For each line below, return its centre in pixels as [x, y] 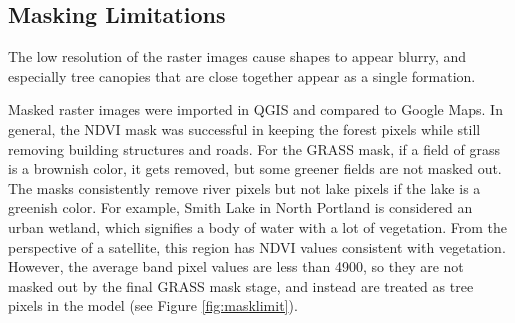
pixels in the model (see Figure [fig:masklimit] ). [153, 305]
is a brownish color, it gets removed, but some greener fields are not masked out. [255, 168]
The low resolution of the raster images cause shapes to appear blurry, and [237, 56]
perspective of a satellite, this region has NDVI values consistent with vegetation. [257, 246]
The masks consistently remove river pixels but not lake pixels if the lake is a [244, 187]
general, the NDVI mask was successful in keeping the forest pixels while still [244, 128]
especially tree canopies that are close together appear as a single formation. [242, 75]
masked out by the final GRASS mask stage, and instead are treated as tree [241, 285]
